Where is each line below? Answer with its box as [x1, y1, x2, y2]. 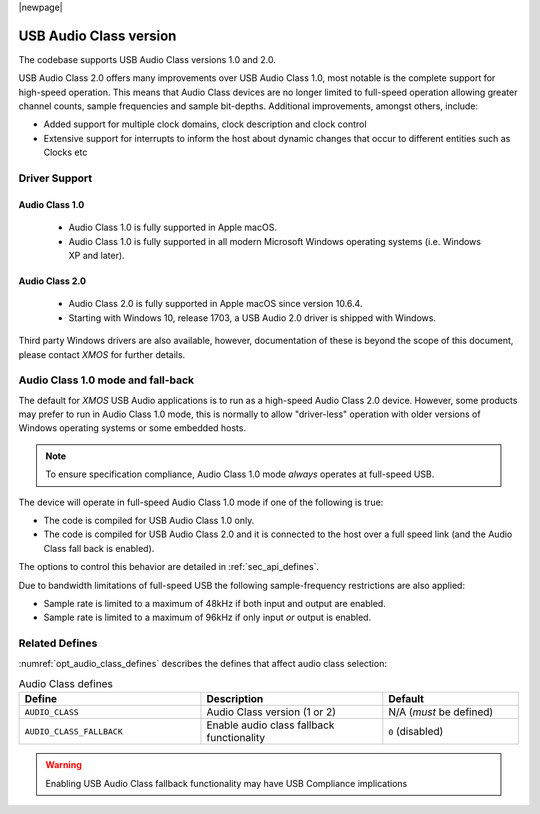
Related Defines [18, 636, 98, 650]
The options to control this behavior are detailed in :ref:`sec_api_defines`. [18, 561, 320, 573]
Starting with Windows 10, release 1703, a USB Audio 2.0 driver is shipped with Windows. [68, 311, 437, 324]
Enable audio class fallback [206, 718, 335, 732]
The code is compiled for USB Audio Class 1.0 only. [43, 515, 255, 527]
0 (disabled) [388, 725, 444, 739]
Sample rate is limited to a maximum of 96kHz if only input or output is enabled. [43, 611, 372, 624]
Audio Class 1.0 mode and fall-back [18, 373, 195, 387]
